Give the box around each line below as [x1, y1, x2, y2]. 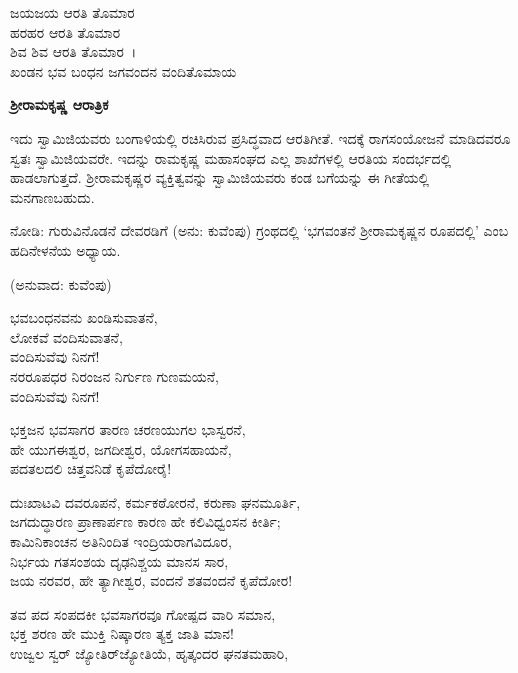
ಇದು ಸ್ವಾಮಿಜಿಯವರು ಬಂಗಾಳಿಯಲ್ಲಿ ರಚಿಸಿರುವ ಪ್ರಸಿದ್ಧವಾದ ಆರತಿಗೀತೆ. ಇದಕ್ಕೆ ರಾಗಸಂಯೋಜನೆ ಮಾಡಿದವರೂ [10, 127, 511, 148]
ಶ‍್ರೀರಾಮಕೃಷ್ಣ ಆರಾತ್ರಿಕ [10, 94, 109, 115]
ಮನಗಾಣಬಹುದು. [10, 186, 95, 207]
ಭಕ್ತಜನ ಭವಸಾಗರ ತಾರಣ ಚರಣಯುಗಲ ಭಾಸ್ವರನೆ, [10, 419, 246, 440]
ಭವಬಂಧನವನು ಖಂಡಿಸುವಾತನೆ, [10, 307, 158, 328]
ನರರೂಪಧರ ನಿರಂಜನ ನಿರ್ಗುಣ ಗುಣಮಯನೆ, [10, 365, 220, 386]
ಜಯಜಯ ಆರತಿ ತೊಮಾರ [10, 2, 135, 22]
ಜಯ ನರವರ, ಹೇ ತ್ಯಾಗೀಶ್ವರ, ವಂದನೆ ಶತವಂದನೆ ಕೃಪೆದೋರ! [10, 570, 293, 591]
